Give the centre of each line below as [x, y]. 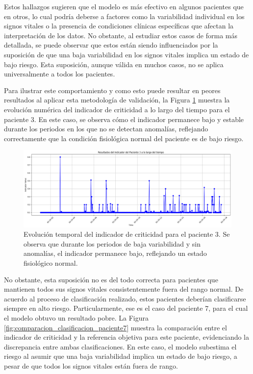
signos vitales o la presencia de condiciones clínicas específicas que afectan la [119, 26]
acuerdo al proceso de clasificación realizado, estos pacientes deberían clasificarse [125, 298]
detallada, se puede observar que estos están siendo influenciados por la [111, 45]
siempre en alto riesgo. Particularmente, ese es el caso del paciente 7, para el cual [126, 308]
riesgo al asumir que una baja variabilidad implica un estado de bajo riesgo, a [121, 356]
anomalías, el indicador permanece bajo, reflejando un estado [115, 253]
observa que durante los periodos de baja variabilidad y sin [112, 243]
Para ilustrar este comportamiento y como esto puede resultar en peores [112, 90]
